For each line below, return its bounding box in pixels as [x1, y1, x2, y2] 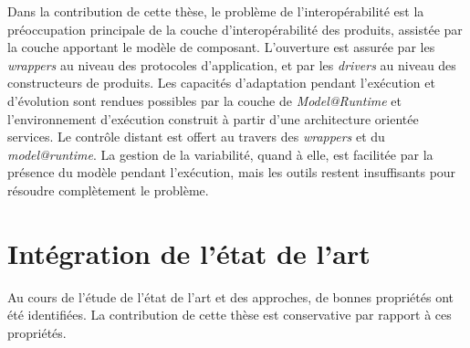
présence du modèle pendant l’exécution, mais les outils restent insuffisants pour [7, 163, 456, 182]
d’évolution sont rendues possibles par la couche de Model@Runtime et [7, 90, 402, 110]
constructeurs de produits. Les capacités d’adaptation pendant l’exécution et [7, 73, 435, 92]
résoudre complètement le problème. [7, 180, 209, 199]
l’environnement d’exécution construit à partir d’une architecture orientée [7, 109, 419, 128]
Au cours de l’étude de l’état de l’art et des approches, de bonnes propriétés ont [7, 287, 454, 306]
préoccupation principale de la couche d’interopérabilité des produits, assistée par [7, 19, 463, 38]
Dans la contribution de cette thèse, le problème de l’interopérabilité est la [7, 2, 424, 20]
